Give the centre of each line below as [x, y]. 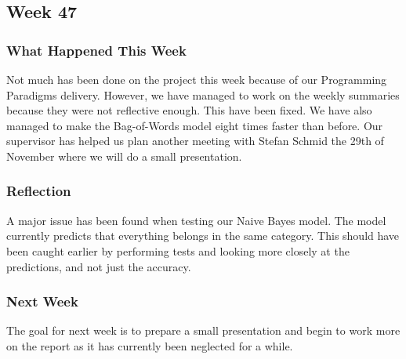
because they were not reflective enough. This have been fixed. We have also [189, 110]
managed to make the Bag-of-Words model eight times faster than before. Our [195, 125]
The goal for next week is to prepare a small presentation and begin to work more [203, 330]
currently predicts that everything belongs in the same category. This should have [203, 236]
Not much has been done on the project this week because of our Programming [197, 79]
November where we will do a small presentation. [124, 156]
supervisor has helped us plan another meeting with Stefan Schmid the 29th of [195, 141]
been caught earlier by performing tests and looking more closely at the [178, 250]
